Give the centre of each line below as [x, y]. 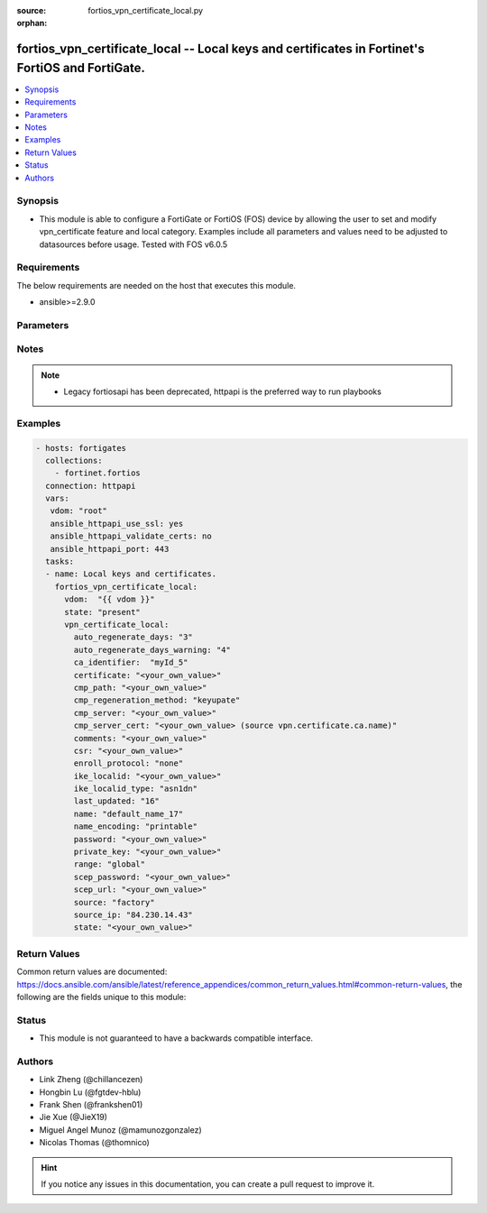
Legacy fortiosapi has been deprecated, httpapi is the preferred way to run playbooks [223, 391]
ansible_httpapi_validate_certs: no [131, 536]
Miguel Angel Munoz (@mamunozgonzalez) [120, 1130]
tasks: [60, 562]
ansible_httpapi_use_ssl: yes [117, 524]
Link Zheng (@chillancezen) [91, 1080]
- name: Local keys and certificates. [131, 574]
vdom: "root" [79, 511]
